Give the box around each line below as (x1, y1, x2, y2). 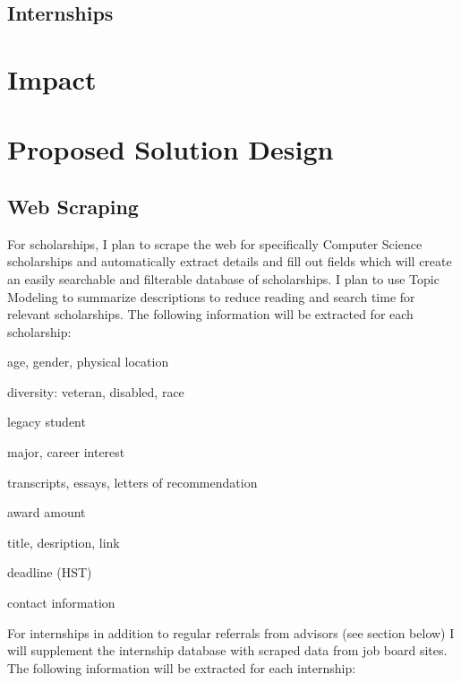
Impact (7, 60, 97, 97)
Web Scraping (7, 192, 139, 220)
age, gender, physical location (7, 352, 169, 371)
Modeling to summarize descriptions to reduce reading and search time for (7, 287, 415, 306)
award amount (7, 503, 86, 522)
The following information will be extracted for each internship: (7, 658, 356, 677)
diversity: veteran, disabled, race (7, 382, 184, 401)
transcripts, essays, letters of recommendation (7, 472, 258, 491)
